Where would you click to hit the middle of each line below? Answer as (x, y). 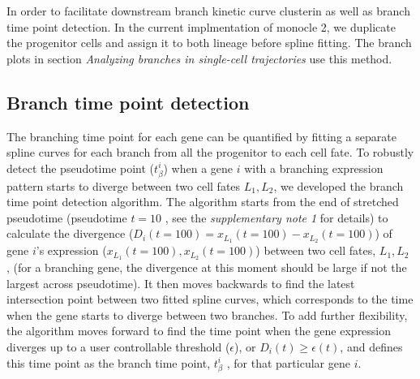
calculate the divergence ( (70, 233)
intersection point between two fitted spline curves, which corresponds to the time (210, 299)
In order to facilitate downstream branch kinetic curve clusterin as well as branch (208, 11)
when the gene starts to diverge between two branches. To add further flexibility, (207, 314)
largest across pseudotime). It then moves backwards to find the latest (181, 283)
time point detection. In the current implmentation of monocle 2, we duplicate (201, 26)
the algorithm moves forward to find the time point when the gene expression (199, 331)
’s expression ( (71, 250)
